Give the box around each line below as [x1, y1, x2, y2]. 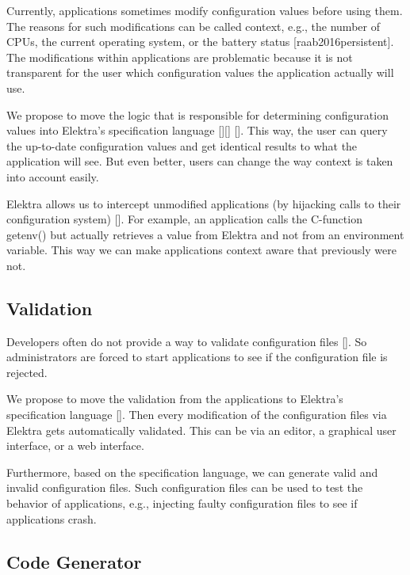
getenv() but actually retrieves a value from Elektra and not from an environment [6, 226, 404, 242]
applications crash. [6, 510, 97, 527]
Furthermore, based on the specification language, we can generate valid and [6, 463, 378, 480]
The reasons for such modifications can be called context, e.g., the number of [6, 17, 380, 34]
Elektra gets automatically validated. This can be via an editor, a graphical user [6, 421, 397, 438]
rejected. [6, 364, 48, 380]
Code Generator [6, 549, 142, 573]
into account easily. [6, 168, 99, 185]
